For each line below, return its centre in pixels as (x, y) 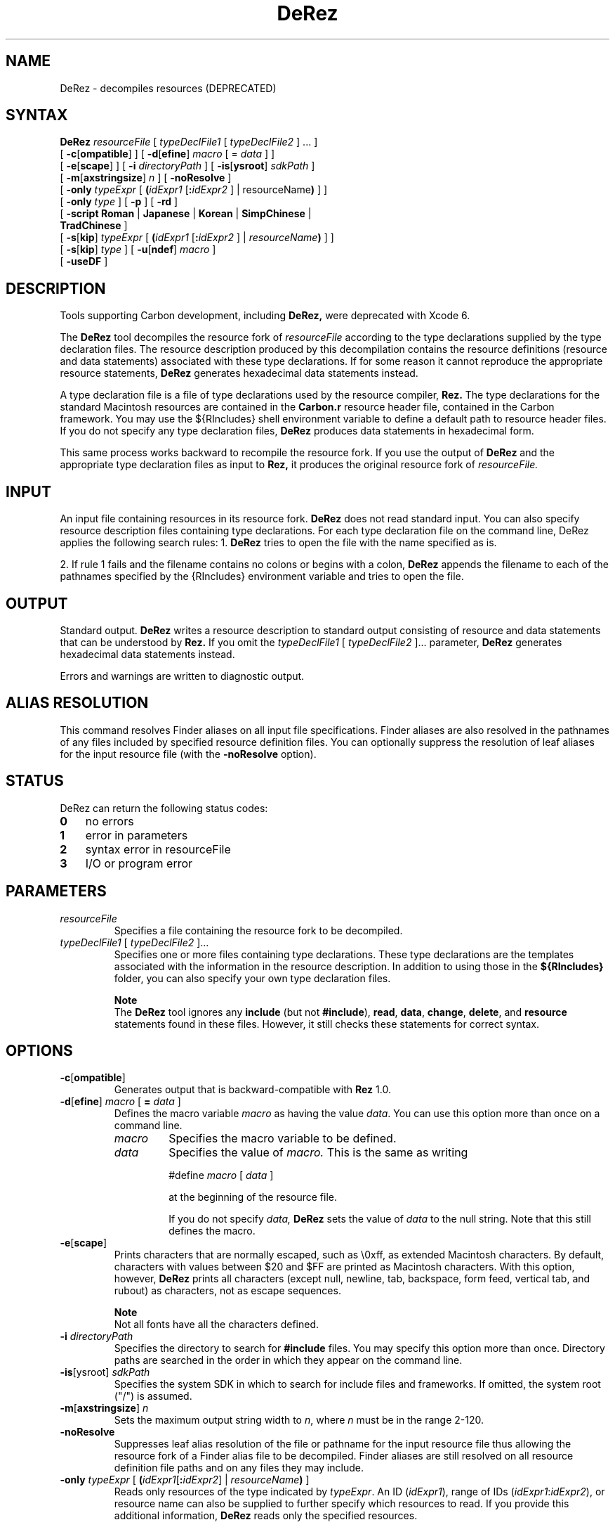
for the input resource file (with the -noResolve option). (188, 754)
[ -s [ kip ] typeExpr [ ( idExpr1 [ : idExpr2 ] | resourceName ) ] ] (197, 238)
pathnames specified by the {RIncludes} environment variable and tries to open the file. (262, 576)
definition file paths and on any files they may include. (239, 1468)
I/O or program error (139, 863)
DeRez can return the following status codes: (164, 808)
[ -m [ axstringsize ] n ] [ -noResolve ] (146, 178)
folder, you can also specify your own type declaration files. (252, 978)
